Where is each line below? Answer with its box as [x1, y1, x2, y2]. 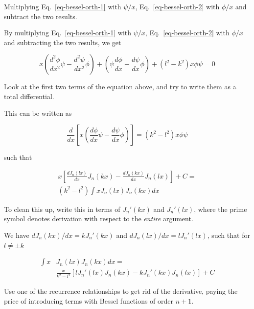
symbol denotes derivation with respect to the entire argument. [4, 213, 193, 224]
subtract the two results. [4, 11, 77, 21]
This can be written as [4, 107, 72, 118]
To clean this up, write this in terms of [4, 204, 120, 214]
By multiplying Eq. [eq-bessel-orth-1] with [4, 27, 132, 38]
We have [4, 230, 29, 240]
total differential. [4, 91, 54, 101]
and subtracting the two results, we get [4, 37, 121, 47]
